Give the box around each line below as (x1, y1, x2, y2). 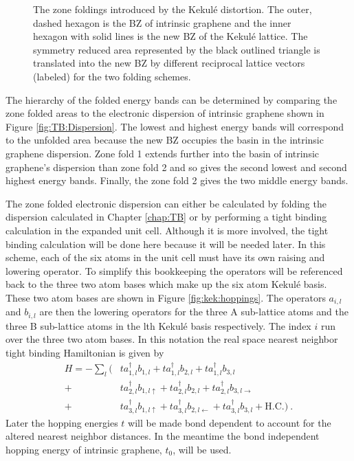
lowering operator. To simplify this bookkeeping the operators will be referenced (5, 263, 343, 278)
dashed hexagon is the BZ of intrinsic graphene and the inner (33, 15, 291, 30)
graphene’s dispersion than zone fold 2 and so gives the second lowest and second (5, 159, 347, 174)
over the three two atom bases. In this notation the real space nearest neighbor (5, 332, 338, 346)
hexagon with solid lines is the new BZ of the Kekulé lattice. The (33, 29, 308, 43)
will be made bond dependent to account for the (128, 415, 331, 429)
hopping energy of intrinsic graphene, (5, 442, 162, 456)
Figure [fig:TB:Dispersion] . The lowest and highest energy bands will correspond (5, 119, 344, 133)
